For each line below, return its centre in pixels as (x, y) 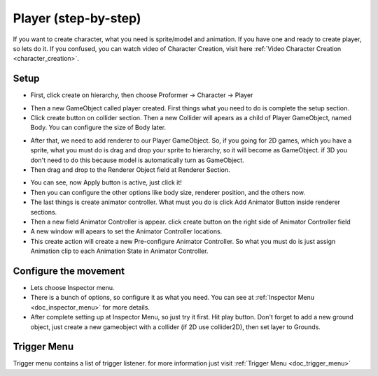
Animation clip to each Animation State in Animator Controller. (119, 251)
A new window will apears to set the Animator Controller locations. (126, 231)
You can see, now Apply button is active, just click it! (106, 182)
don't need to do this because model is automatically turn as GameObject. (137, 160)
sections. (44, 212)
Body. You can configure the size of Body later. (98, 128)
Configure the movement (69, 271)
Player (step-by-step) (77, 18)
